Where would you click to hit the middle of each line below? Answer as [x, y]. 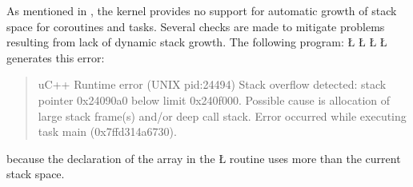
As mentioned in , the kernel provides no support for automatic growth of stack [202, 10]
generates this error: [56, 57]
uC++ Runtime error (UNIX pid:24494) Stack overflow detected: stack [212, 84]
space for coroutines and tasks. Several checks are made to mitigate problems [196, 26]
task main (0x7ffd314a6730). [107, 131]
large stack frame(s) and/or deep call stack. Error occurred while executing [222, 115]
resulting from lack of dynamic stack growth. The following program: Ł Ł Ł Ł [197, 42]
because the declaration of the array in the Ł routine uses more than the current [204, 158]
